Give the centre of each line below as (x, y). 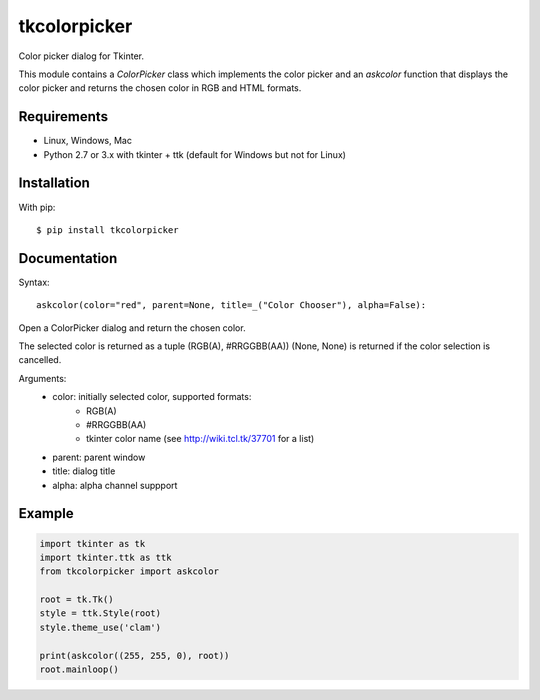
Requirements (63, 116)
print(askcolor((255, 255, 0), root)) (134, 655)
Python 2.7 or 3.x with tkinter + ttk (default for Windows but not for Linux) (195, 154)
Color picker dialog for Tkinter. (81, 56)
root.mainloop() (79, 669)
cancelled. (40, 360)
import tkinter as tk (92, 543)
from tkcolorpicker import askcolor (129, 571)
